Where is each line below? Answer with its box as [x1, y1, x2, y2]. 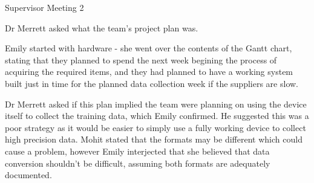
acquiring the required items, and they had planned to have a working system [5, 65, 293, 78]
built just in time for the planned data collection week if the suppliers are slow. [5, 77, 298, 89]
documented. [5, 169, 52, 181]
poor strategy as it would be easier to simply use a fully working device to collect [5, 121, 306, 133]
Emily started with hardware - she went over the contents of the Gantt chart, [5, 42, 292, 54]
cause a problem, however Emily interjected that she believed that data [5, 144, 270, 157]
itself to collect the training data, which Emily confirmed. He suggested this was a [5, 109, 309, 122]
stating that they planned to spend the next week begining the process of [5, 53, 277, 66]
